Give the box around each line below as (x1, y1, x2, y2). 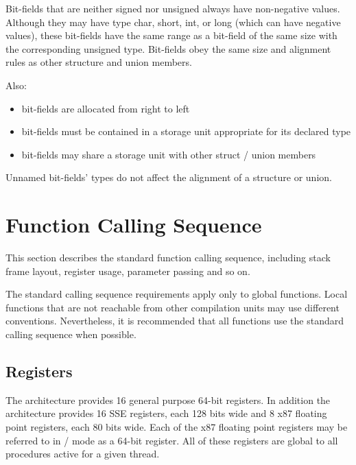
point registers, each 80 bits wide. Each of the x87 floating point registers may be (5, 420, 348, 434)
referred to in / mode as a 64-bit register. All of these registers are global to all (5, 433, 338, 447)
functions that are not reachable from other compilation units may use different (5, 300, 340, 314)
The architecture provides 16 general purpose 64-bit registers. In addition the (5, 392, 331, 407)
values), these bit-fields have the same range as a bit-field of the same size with (5, 28, 337, 43)
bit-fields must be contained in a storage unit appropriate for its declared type (21, 124, 351, 139)
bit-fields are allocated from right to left (21, 101, 190, 115)
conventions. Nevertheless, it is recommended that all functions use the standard (5, 313, 344, 328)
